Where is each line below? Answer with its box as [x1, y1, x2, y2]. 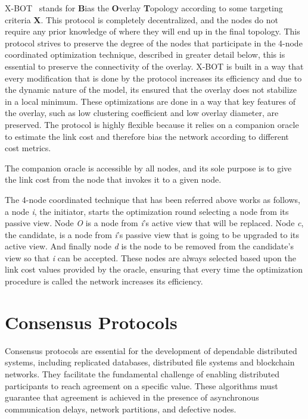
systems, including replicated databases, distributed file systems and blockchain [5, 356, 295, 368]
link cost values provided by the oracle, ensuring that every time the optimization [5, 263, 303, 276]
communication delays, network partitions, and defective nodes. [5, 402, 237, 415]
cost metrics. [5, 142, 51, 154]
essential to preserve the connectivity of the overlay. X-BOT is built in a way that [5, 60, 304, 72]
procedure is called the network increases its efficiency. [5, 275, 203, 287]
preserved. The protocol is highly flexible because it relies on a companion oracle [5, 118, 299, 130]
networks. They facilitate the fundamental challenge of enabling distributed [5, 367, 280, 380]
